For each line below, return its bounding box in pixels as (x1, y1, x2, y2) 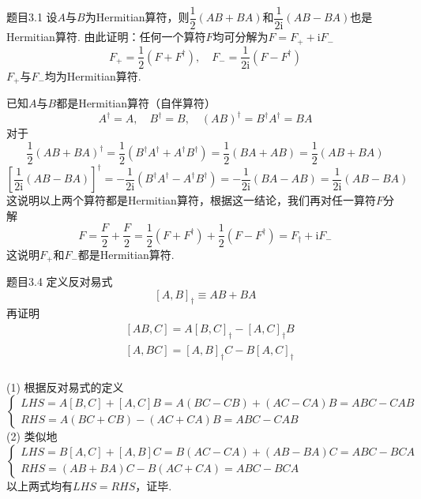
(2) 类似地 (6, 428, 58, 445)
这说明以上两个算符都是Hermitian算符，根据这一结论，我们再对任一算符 (6, 192, 376, 208)
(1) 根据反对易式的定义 (6, 378, 124, 395)
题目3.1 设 (6, 9, 58, 25)
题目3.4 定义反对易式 (6, 272, 113, 289)
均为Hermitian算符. (44, 67, 141, 84)
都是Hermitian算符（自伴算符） (56, 95, 216, 111)
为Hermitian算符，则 (85, 9, 190, 25)
